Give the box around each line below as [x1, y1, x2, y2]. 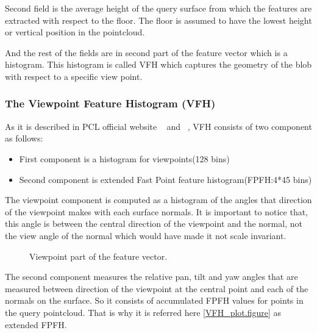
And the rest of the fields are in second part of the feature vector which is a [5, 46, 288, 59]
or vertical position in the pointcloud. [5, 26, 145, 38]
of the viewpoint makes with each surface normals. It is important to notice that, [5, 205, 308, 218]
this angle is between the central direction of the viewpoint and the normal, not [5, 217, 302, 230]
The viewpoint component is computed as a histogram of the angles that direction [5, 193, 312, 206]
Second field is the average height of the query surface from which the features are [5, 2, 312, 14]
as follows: [5, 132, 43, 145]
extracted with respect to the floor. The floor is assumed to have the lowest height [5, 13, 312, 26]
